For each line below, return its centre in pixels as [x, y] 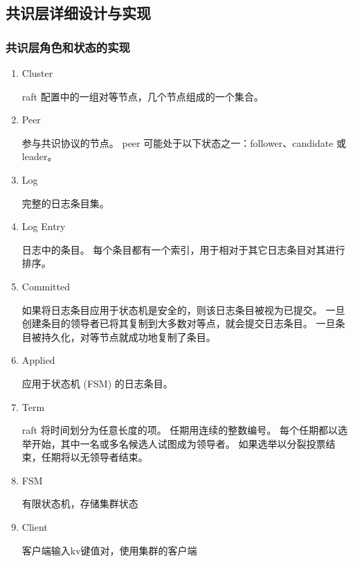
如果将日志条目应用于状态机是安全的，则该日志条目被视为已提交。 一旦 [183, 309]
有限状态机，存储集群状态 [80, 503]
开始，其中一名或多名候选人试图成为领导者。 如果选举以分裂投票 [179, 443]
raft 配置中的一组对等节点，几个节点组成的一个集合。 [143, 96]
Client [35, 527]
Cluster [37, 73]
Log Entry [44, 226]
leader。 [39, 156]
